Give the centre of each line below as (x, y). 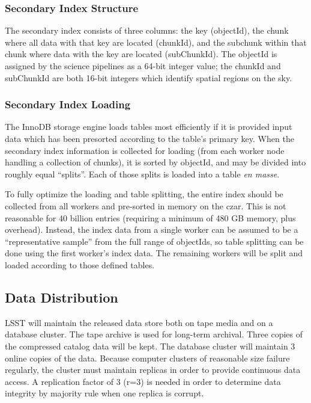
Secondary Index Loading (68, 104)
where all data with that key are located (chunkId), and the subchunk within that (156, 42)
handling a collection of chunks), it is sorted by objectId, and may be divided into (155, 162)
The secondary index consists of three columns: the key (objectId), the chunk (147, 30)
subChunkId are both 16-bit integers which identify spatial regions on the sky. (149, 77)
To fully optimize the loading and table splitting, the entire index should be (144, 194)
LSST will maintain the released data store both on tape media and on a (139, 322)
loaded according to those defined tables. (80, 264)
